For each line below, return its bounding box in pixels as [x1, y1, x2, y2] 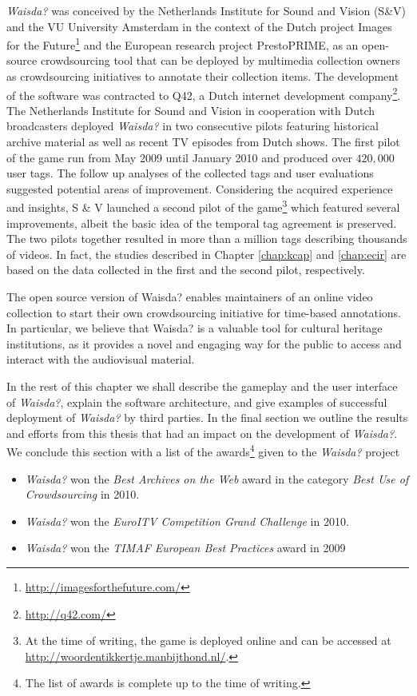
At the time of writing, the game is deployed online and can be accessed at [25, 632, 391, 649]
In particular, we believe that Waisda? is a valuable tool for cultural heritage [6, 320, 383, 336]
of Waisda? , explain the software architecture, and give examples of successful [6, 393, 387, 410]
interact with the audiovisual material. [6, 351, 195, 368]
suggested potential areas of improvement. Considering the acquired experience [6, 180, 393, 197]
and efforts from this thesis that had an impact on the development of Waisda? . [6, 424, 398, 441]
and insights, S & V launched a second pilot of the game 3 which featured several [6, 197, 400, 216]
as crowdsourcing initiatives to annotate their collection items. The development [6, 68, 399, 85]
